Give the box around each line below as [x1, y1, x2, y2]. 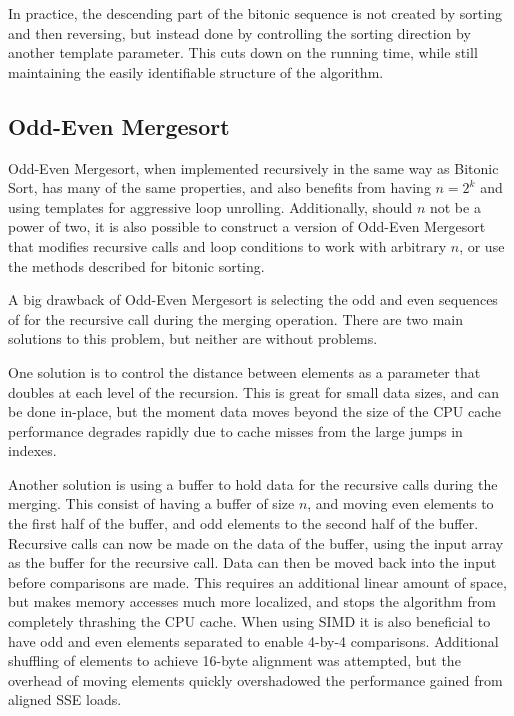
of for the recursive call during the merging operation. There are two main [8, 308, 463, 329]
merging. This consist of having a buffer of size [8, 493, 295, 514]
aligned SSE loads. [8, 689, 122, 710]
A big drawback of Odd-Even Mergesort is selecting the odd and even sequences [8, 289, 498, 310]
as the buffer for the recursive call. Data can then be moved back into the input [8, 552, 497, 573]
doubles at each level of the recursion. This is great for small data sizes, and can [8, 381, 500, 402]
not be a [429, 196, 481, 217]
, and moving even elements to [307, 493, 494, 514]
